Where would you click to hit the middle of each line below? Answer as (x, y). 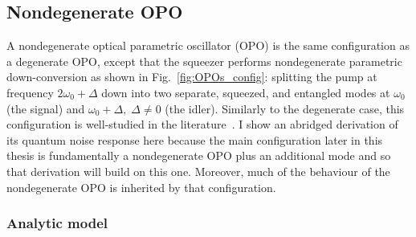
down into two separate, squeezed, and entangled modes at (246, 92)
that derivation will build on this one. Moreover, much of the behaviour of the (198, 171)
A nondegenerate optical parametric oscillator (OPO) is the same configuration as (208, 45)
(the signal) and (46, 108)
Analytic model (57, 223)
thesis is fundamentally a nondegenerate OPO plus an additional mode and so (199, 155)
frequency (30, 92)
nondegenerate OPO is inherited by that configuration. (141, 187)
